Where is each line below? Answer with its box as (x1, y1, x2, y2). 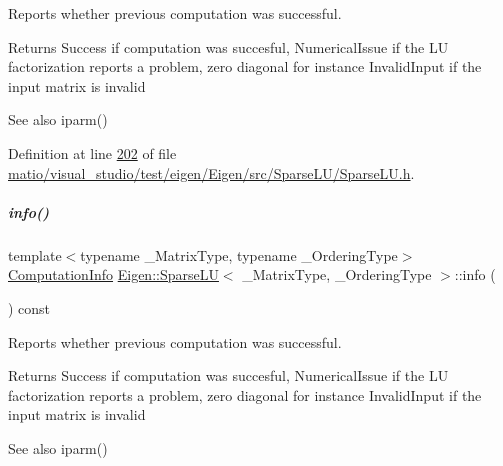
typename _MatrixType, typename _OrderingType (80, 244, 398, 265)
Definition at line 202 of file (8, 142, 177, 163)
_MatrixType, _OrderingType (242, 264, 432, 285)
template (8, 244, 62, 265)
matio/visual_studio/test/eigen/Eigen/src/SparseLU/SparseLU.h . (8, 162, 415, 183)
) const (8, 297, 51, 318)
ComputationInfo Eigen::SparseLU (8, 264, 219, 285)
